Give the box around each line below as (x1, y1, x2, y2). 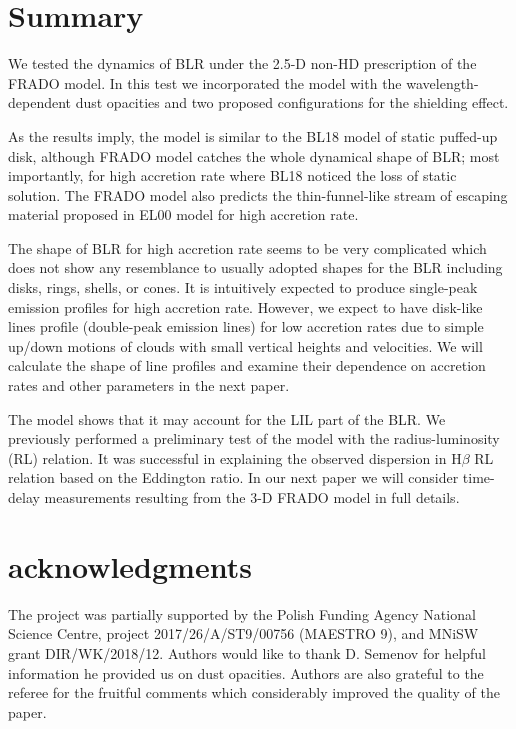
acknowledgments (8, 545, 252, 586)
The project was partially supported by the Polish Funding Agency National (8, 603, 476, 624)
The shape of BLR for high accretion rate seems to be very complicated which (8, 237, 487, 258)
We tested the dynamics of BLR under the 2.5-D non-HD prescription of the (8, 53, 477, 74)
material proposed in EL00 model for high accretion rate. (8, 204, 359, 225)
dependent (8, 92, 72, 113)
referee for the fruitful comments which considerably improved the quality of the (8, 682, 500, 703)
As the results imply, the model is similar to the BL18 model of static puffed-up (8, 125, 498, 146)
